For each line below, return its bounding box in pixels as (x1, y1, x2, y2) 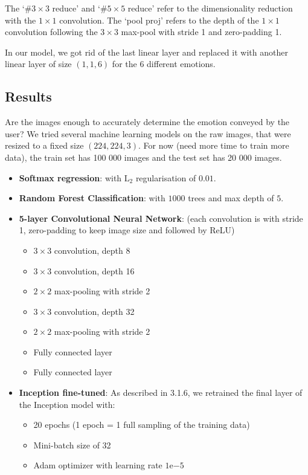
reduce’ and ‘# (52, 2, 107, 14)
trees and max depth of (188, 192, 274, 204)
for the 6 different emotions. (112, 57, 216, 70)
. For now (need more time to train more (138, 139, 289, 152)
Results (5, 87, 52, 106)
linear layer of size (5, 57, 72, 70)
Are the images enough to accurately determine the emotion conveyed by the (5, 115, 290, 128)
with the (5, 13, 36, 26)
